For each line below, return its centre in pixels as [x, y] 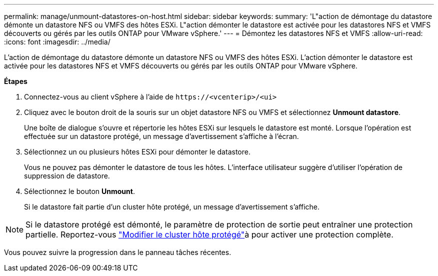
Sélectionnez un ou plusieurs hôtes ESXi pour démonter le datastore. [137, 152]
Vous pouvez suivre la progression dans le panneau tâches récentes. [118, 252]
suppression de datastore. [67, 176]
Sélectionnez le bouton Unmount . [79, 191]
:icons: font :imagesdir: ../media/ [57, 42]
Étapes [16, 81]
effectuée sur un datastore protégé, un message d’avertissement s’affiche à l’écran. [161, 136]
